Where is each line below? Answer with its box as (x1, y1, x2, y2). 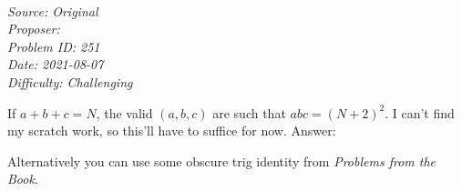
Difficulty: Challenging (7, 72, 133, 91)
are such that (212, 103, 286, 122)
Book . (7, 169, 38, 188)
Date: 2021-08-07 (7, 55, 104, 74)
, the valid (96, 103, 153, 122)
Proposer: (7, 19, 60, 38)
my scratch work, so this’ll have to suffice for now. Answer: (7, 121, 336, 140)
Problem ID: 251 (7, 36, 100, 55)
